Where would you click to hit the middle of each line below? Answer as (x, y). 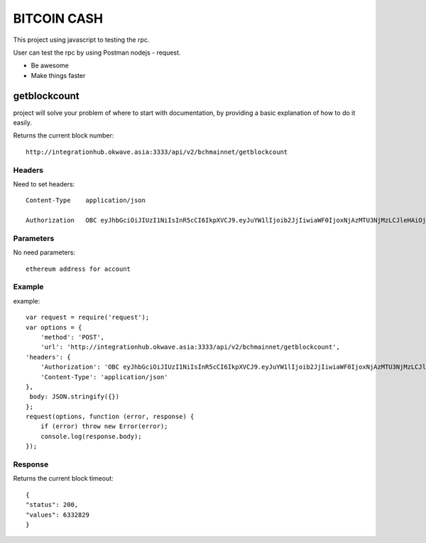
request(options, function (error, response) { (110, 417)
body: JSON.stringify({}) (75, 397)
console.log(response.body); (91, 436)
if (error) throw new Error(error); (104, 426)
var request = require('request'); (88, 318)
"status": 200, (52, 505)
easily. (22, 123)
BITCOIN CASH (58, 18)
